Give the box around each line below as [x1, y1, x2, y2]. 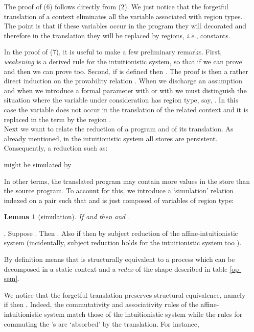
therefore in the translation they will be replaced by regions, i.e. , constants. [4, 30, 231, 40]
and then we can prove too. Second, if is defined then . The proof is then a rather [4, 66, 248, 76]
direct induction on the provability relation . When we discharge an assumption [4, 76, 242, 86]
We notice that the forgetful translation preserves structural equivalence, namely [4, 289, 246, 300]
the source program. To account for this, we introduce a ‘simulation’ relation [4, 185, 234, 196]
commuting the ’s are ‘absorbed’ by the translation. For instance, [4, 318, 199, 329]
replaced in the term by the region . [4, 114, 111, 124]
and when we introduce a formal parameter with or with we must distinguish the [4, 85, 247, 95]
